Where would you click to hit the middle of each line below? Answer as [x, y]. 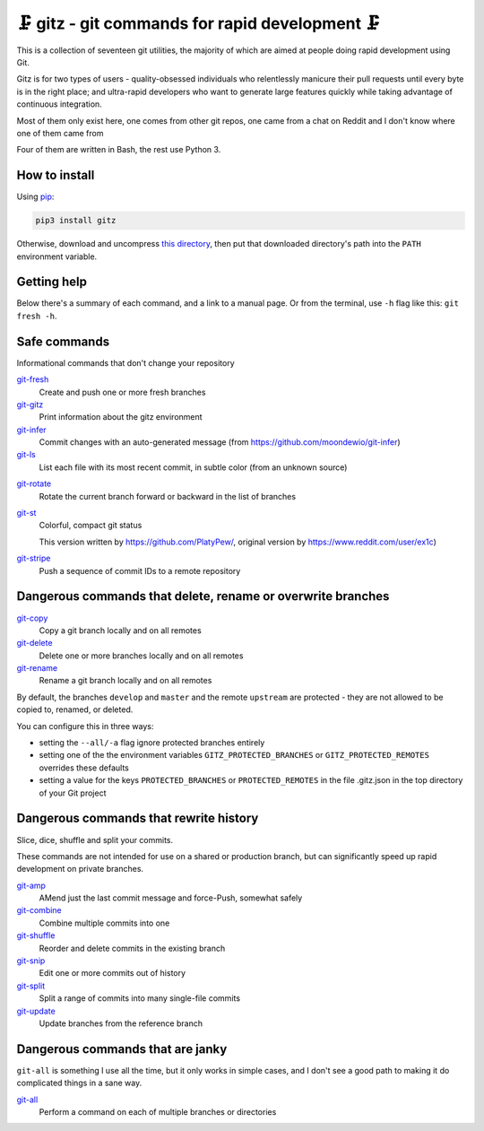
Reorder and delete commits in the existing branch [132, 948]
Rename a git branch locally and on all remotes [125, 681]
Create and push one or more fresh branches [122, 392]
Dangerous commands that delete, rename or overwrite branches [203, 596]
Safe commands [63, 341]
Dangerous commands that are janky [122, 1049]
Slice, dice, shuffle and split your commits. [95, 840]
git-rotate [34, 483]
